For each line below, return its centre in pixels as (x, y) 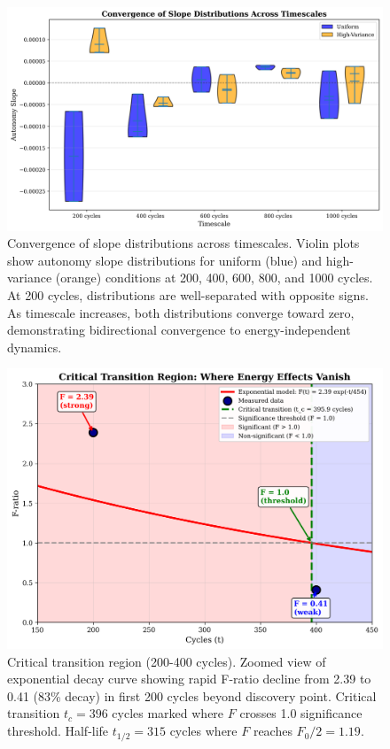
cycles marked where (168, 713)
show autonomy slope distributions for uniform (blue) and (165, 260)
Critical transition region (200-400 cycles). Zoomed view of (167, 661)
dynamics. (35, 347)
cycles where (203, 731)
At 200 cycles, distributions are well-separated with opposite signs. (188, 294)
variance (30, 278)
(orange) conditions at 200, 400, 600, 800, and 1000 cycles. (214, 278)
